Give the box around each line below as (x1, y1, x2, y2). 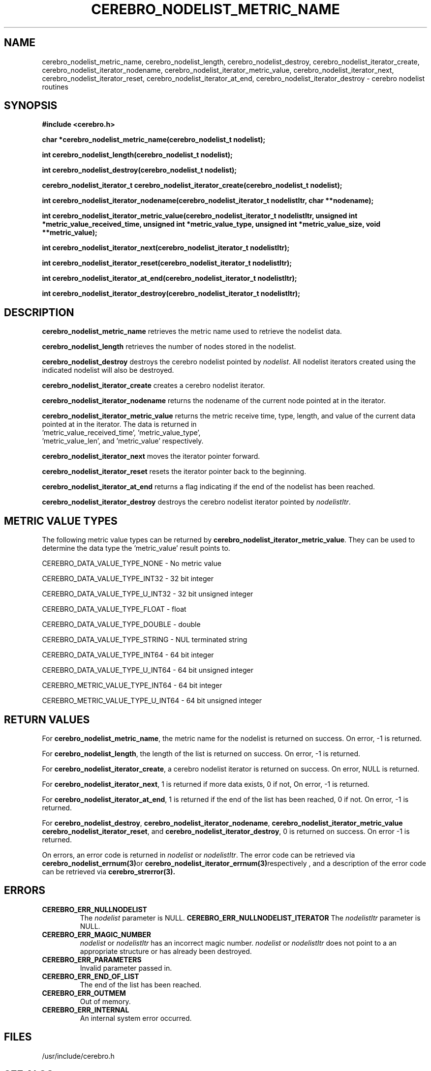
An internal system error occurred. (80, 1013, 192, 1022)
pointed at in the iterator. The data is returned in (42, 420, 197, 429)
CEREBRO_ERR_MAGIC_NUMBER (42, 930, 152, 939)
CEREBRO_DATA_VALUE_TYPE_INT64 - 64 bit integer (42, 651, 214, 659)
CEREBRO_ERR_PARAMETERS (42, 955, 142, 964)
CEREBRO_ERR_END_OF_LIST (42, 972, 139, 981)
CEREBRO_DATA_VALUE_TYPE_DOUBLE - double (42, 620, 201, 629)
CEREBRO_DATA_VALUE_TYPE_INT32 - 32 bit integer (42, 574, 214, 583)
